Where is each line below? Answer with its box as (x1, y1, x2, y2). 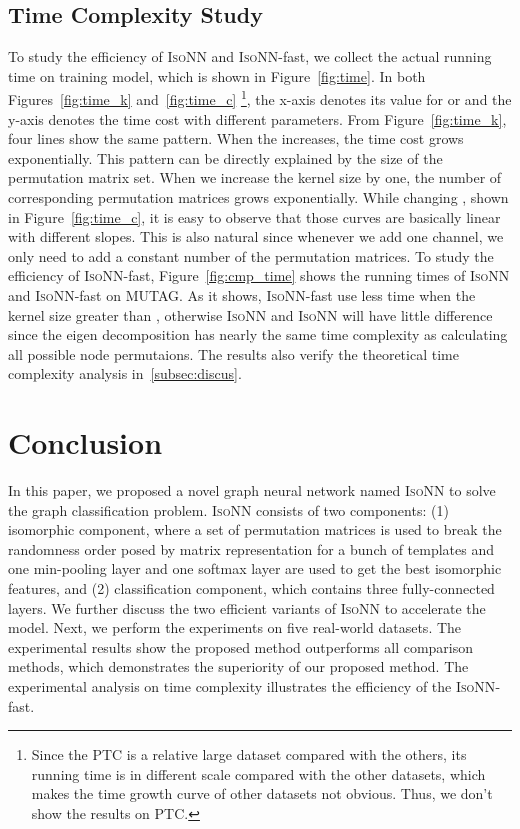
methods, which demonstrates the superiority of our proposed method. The (8, 656, 469, 677)
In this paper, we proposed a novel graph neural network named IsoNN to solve (8, 480, 496, 501)
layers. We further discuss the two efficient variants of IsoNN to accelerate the (8, 597, 486, 618)
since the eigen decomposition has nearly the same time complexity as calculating (8, 324, 508, 345)
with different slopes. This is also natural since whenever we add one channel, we (8, 226, 504, 247)
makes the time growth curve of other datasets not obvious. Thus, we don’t (31, 783, 493, 804)
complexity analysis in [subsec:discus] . (8, 363, 242, 384)
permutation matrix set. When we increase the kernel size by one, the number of (8, 167, 502, 188)
